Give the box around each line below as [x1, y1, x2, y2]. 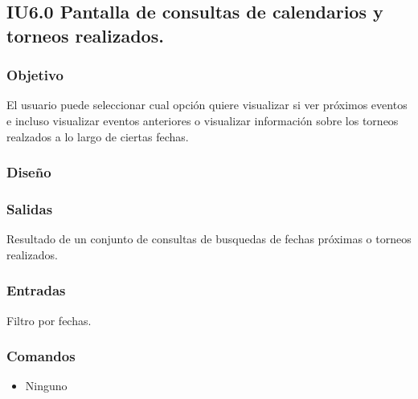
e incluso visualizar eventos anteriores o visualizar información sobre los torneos [6, 112, 399, 128]
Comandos [6, 346, 76, 366]
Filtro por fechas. [6, 311, 92, 328]
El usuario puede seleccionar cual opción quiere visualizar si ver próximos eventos [6, 96, 408, 113]
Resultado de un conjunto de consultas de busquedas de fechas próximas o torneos [6, 230, 412, 247]
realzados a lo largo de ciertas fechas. [6, 128, 189, 145]
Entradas [6, 280, 66, 300]
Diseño [6, 162, 51, 182]
